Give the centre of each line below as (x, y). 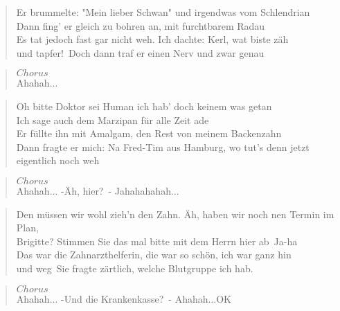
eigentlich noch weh (58, 160)
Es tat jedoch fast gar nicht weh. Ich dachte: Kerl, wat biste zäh (152, 39)
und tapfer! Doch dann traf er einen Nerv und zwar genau (140, 52)
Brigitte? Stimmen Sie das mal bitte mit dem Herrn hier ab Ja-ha (157, 241)
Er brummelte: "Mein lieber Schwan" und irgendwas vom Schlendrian (163, 12)
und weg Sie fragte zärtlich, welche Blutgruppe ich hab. (135, 268)
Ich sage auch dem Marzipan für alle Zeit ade (113, 119)
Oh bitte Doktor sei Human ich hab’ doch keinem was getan (144, 106)
